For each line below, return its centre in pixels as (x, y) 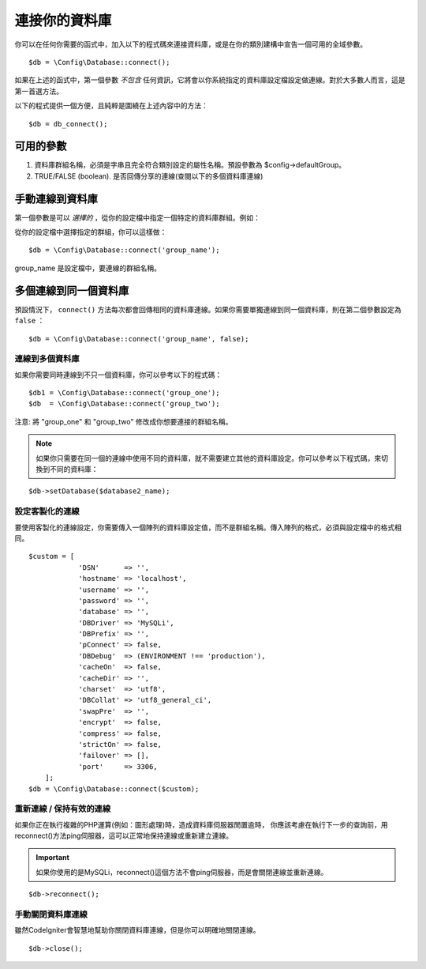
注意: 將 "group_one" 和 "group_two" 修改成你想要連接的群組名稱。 (123, 421)
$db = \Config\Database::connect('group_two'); (124, 404)
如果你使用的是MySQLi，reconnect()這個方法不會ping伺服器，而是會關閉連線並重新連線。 (182, 872)
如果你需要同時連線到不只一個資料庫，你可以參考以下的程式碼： (118, 375)
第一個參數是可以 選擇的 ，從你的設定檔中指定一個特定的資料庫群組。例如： (137, 217)
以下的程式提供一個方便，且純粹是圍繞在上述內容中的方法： (111, 106)
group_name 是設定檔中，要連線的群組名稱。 (88, 268)
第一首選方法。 (39, 91)
